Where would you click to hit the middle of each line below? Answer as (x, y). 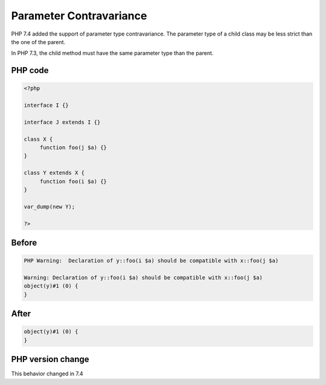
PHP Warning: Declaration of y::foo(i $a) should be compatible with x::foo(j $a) (151, 261)
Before (24, 242)
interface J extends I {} (62, 122)
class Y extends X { (54, 173)
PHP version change (50, 359)
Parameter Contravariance (79, 16)
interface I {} (46, 105)
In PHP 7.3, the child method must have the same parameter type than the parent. (112, 53)
